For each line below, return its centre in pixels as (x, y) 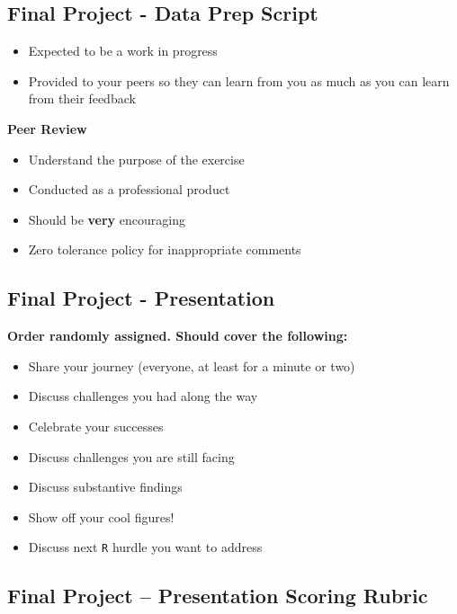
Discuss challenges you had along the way (143, 396)
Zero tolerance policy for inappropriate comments (165, 249)
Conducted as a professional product (129, 189)
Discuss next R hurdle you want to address (145, 547)
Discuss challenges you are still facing (131, 456)
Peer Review (47, 128)
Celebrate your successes (96, 426)
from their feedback (82, 98)
